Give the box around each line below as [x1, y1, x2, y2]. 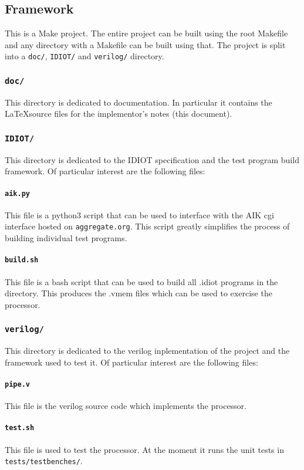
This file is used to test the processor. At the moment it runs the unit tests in [5, 443, 284, 455]
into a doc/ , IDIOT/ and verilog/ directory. [5, 50, 164, 62]
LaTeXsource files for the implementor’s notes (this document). [5, 107, 232, 120]
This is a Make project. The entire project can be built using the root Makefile [5, 27, 288, 39]
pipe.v [5, 380, 30, 388]
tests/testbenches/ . [5, 455, 83, 467]
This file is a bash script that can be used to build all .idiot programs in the [5, 275, 278, 288]
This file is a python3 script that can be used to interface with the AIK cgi [5, 208, 274, 221]
